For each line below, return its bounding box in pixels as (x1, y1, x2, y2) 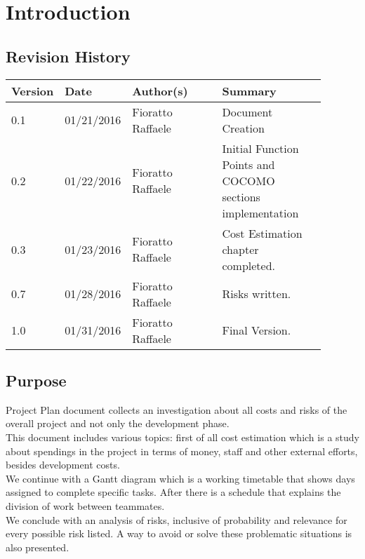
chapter (222, 241, 259, 257)
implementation (222, 204, 299, 221)
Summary (222, 82, 277, 99)
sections (222, 188, 260, 205)
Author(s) (132, 82, 188, 99)
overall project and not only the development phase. (6, 416, 230, 431)
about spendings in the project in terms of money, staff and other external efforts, (6, 443, 358, 458)
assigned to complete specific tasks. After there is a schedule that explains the (6, 485, 341, 499)
